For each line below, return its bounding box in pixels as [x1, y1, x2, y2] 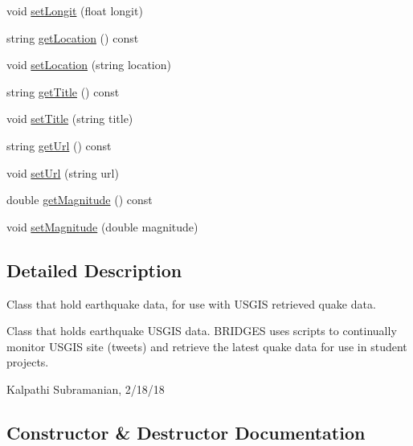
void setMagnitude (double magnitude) [6, 218, 198, 235]
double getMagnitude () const [6, 191, 153, 208]
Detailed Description [6, 257, 182, 282]
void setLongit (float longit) [6, 2, 143, 18]
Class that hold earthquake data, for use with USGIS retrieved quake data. [6, 295, 376, 312]
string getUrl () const [6, 137, 112, 153]
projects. [6, 354, 49, 370]
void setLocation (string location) [6, 56, 171, 73]
